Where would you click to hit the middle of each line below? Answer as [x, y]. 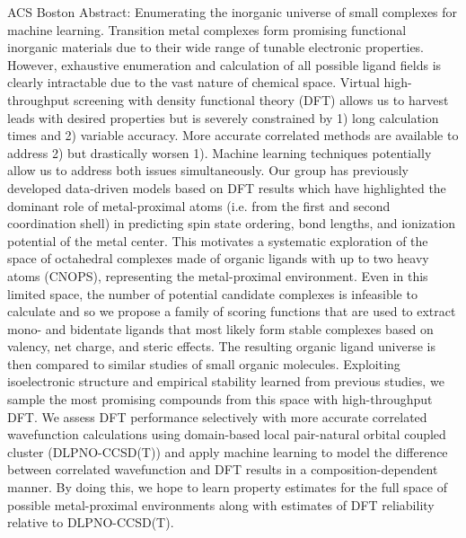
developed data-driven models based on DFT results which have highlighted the [227, 187]
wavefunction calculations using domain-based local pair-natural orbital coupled [227, 434]
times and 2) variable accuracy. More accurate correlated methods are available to [233, 135]
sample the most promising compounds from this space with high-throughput [220, 399]
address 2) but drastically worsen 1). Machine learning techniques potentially [220, 152]
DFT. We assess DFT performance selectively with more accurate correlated [217, 416]
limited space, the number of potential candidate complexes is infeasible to [212, 293]
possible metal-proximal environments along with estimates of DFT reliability [221, 504]
